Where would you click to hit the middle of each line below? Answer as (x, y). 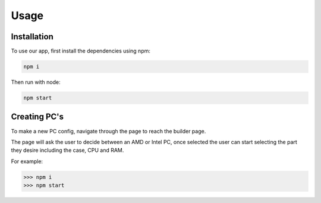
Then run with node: (36, 82)
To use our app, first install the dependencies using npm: (81, 51)
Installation (32, 37)
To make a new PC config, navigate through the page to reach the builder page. (108, 131)
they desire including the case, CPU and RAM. (67, 150)
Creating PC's (37, 117)
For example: (27, 161)
